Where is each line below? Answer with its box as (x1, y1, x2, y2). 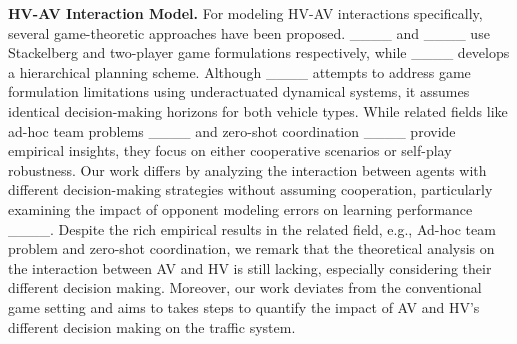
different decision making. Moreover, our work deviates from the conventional (8, 277, 482, 298)
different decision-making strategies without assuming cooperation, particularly (8, 179, 493, 200)
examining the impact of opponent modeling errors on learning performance (8, 198, 473, 219)
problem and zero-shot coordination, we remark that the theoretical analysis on (8, 238, 495, 259)
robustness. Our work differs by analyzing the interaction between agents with (8, 159, 487, 180)
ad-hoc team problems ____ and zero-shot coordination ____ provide (8, 120, 456, 141)
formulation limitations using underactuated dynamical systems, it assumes (8, 81, 470, 102)
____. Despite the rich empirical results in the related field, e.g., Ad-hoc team (8, 218, 496, 239)
